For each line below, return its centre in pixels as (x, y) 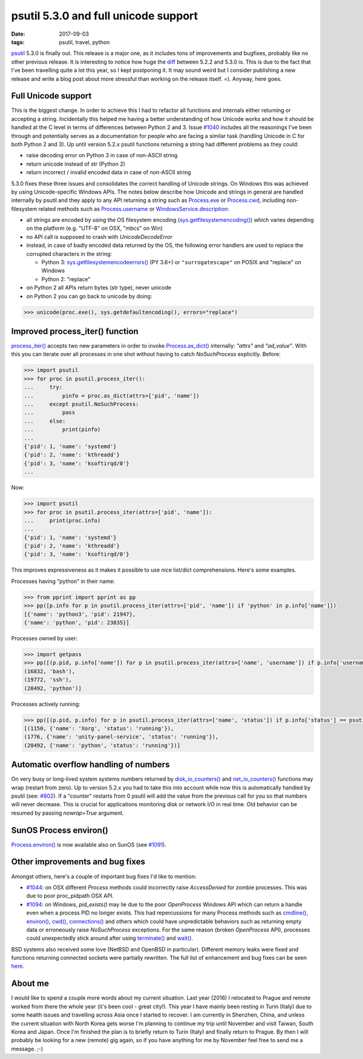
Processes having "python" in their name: (63, 581)
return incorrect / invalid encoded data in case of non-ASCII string (109, 172)
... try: (43, 387)
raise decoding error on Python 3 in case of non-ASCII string (102, 155)
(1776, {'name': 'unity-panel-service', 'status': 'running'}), (121, 737)
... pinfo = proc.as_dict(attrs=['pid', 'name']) (112, 396)
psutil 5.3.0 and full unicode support (105, 16)
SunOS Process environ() (60, 830)
